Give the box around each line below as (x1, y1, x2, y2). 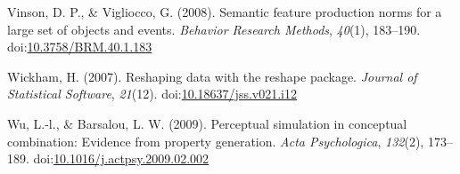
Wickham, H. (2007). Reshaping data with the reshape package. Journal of (7, 67, 417, 85)
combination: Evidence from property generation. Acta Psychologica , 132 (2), (7, 131, 424, 150)
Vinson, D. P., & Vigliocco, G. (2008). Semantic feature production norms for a (7, 3, 442, 20)
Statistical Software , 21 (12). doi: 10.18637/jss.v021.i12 (7, 84, 297, 103)
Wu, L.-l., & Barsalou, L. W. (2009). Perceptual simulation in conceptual (7, 114, 407, 132)
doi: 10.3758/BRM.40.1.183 (7, 37, 152, 56)
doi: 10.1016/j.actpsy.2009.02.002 (33, 149, 209, 168)
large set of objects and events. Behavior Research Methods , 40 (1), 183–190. (7, 20, 421, 38)
